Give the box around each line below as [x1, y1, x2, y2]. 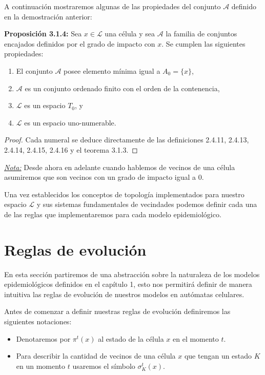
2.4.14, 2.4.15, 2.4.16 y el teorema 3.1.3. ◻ [4, 144, 138, 155]
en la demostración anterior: [4, 11, 92, 22]
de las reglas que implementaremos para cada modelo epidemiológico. [4, 209, 221, 219]
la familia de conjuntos [166, 28, 237, 39]
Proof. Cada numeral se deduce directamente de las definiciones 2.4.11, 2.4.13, [4, 134, 249, 145]
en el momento [173, 333, 219, 344]
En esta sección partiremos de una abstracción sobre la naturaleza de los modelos [4, 268, 260, 279]
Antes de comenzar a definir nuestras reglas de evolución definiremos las [4, 306, 231, 317]
